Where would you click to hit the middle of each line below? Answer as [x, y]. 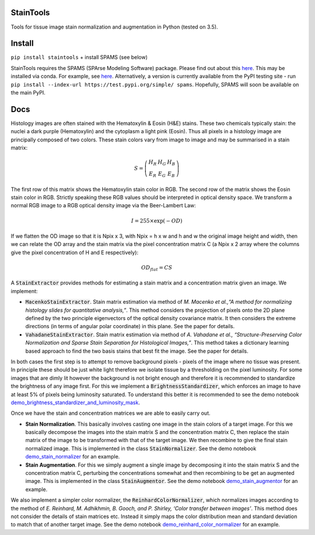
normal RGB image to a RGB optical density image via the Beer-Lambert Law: [104, 206]
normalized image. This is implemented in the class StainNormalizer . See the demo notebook [141, 448]
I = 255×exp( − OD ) [157, 221]
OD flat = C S [157, 268]
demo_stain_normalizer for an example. [73, 457]
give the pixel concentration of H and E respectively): [75, 252]
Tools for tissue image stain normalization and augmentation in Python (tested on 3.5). [114, 27]
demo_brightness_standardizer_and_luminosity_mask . [75, 402]
